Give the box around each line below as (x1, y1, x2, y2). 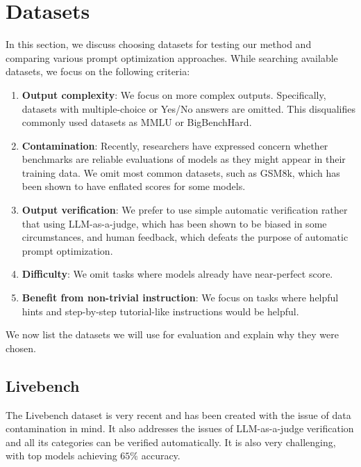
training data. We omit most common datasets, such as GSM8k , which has (22, 165, 340, 180)
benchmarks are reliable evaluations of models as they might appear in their (22, 152, 346, 166)
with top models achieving (6, 448, 117, 463)
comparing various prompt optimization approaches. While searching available (6, 50, 338, 65)
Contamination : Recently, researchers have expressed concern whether (22, 138, 328, 152)
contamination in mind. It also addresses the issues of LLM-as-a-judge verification (6, 421, 354, 436)
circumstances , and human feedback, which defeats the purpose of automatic (22, 230, 349, 244)
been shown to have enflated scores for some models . (22, 179, 246, 193)
